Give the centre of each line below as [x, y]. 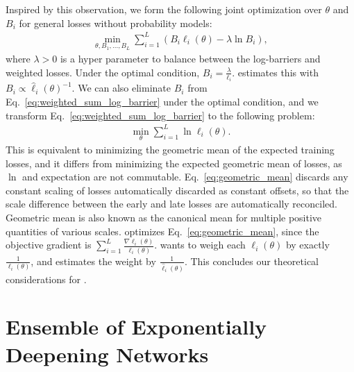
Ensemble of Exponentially [136, 327]
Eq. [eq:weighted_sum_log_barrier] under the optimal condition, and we [162, 101]
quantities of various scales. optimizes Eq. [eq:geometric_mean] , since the [162, 231]
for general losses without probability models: [116, 23]
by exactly [307, 245]
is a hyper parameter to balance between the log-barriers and [190, 59]
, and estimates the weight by [93, 261]
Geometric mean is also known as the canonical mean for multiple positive [164, 217]
